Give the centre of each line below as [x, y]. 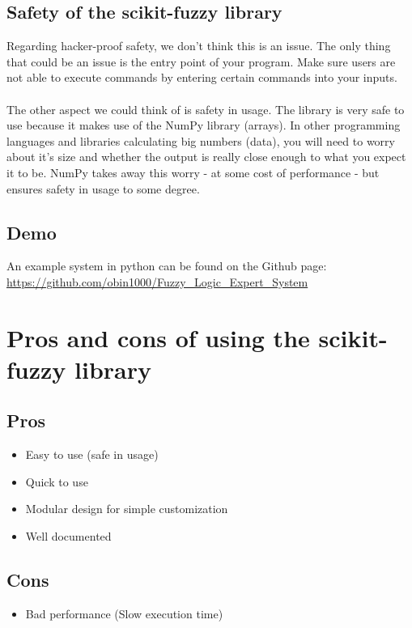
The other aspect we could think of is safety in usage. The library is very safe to [206, 109]
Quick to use [57, 481]
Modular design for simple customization [127, 509]
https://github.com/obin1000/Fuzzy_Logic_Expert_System [157, 281]
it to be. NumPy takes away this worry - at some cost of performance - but [193, 172]
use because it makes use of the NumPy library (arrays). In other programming [204, 125]
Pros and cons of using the [158, 337]
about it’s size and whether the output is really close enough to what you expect [206, 157]
